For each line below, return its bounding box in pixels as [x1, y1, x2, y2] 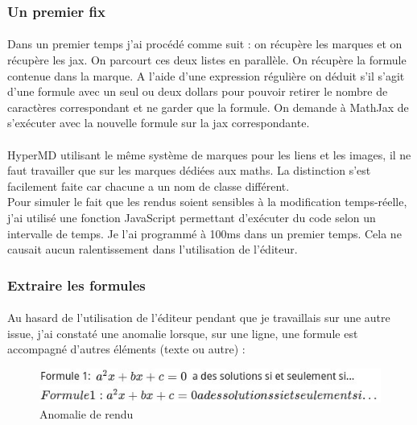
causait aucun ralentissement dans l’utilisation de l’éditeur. [7, 241, 298, 258]
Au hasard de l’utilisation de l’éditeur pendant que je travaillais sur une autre [7, 309, 390, 326]
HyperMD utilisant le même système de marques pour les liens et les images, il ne [7, 146, 411, 163]
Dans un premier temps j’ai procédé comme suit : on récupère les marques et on [7, 35, 403, 52]
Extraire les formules [7, 274, 146, 295]
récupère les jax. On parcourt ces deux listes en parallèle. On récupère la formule [7, 52, 407, 68]
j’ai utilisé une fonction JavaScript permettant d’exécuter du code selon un [7, 208, 376, 225]
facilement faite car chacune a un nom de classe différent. [7, 177, 290, 194]
